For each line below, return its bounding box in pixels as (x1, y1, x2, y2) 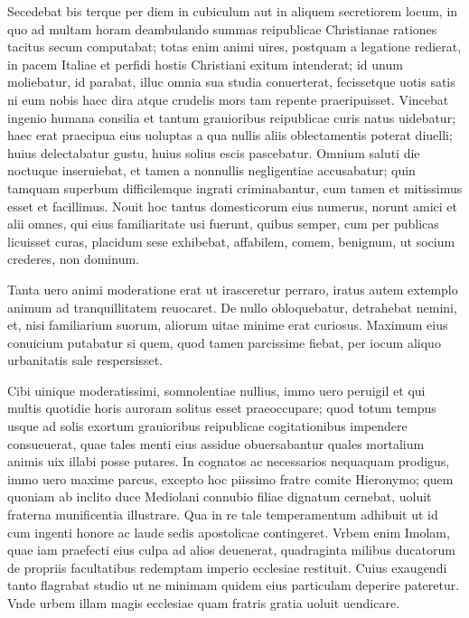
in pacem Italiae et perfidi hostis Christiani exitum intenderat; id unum (7, 54, 403, 73)
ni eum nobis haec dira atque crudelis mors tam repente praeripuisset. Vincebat (7, 89, 449, 108)
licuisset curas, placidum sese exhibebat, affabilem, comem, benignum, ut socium (7, 231, 455, 250)
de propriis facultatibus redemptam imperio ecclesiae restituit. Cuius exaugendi (7, 557, 447, 576)
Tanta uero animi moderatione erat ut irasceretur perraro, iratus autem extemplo (7, 279, 458, 298)
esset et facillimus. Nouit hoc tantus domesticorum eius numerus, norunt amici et (7, 196, 458, 215)
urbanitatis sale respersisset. (7, 351, 164, 370)
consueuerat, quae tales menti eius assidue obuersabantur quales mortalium (7, 434, 425, 453)
